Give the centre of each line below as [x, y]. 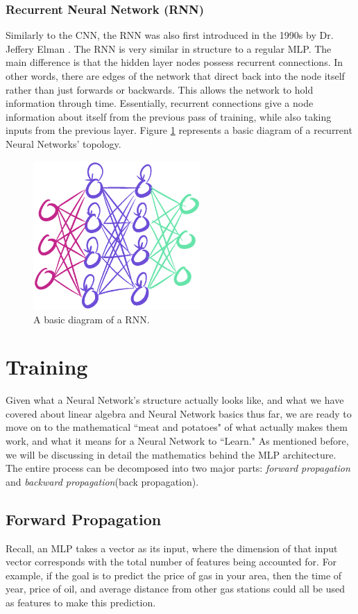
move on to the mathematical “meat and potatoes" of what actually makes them [177, 427]
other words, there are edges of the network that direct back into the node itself [175, 76]
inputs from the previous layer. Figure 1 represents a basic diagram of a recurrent [179, 130]
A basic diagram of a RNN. [92, 319]
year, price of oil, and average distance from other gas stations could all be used [176, 589]
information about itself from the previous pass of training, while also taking [169, 116]
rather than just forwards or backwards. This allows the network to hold [160, 89]
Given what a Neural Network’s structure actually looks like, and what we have [175, 400]
